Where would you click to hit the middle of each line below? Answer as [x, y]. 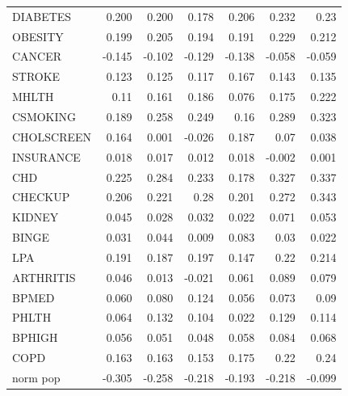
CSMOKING [44, 116]
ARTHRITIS [44, 277]
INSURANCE [46, 156]
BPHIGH [35, 337]
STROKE [36, 76]
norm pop [36, 377]
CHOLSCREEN [52, 136]
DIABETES [42, 16]
